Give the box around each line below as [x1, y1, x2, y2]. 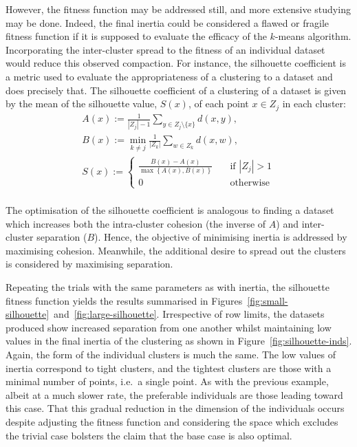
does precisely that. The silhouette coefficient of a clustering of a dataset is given [6, 83, 347, 97]
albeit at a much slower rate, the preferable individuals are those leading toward [6, 387, 343, 402]
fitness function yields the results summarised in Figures [6, 293, 243, 307]
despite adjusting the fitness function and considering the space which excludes [6, 414, 338, 428]
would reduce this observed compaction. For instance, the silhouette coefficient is [6, 56, 346, 70]
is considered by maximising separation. [6, 257, 173, 271]
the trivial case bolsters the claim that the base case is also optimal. [6, 428, 292, 442]
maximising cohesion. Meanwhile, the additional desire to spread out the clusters [6, 243, 346, 257]
